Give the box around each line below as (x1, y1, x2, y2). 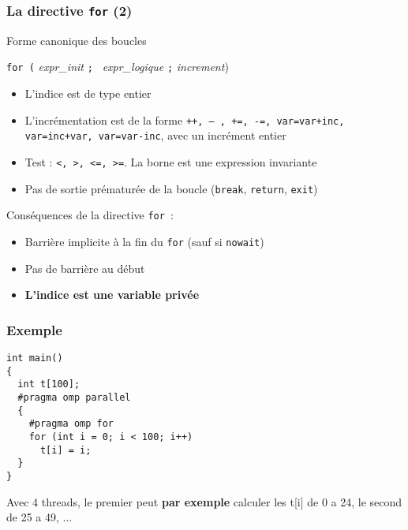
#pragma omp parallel (17, 391, 131, 403)
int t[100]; (17, 379, 80, 390)
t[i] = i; (39, 444, 92, 456)
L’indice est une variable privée (24, 286, 200, 303)
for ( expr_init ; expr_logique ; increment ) (6, 58, 229, 75)
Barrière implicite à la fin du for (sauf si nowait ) (24, 233, 264, 249)
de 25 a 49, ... (6, 509, 73, 525)
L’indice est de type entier (24, 85, 152, 102)
